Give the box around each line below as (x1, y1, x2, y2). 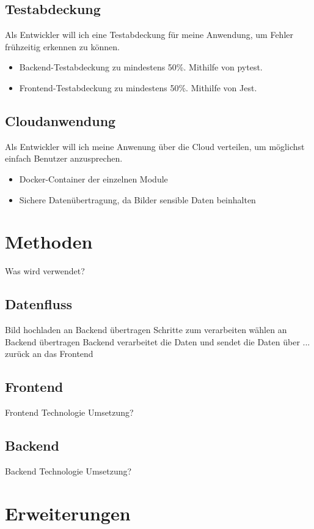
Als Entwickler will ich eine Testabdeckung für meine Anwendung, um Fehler (5, 28, 293, 41)
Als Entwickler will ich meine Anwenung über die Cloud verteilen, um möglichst (5, 140, 305, 152)
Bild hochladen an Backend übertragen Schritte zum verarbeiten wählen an (5, 323, 287, 336)
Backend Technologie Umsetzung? (5, 464, 132, 477)
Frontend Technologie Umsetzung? (5, 406, 134, 419)
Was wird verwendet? (5, 264, 85, 277)
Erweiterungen (5, 500, 131, 525)
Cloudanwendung (5, 111, 116, 130)
